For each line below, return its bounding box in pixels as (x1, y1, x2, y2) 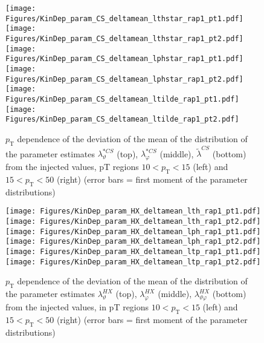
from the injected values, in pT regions (5, 300, 149, 313)
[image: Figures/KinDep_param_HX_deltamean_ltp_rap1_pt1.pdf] (5, 247, 261, 256)
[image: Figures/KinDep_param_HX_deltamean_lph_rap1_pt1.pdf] (5, 227, 261, 236)
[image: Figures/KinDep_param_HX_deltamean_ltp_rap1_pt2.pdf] (5, 257, 261, 266)
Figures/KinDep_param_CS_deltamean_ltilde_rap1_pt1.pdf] (5, 94, 239, 103)
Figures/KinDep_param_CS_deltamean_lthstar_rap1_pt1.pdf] (5, 14, 243, 23)
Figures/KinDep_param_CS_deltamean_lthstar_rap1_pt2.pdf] (5, 34, 243, 43)
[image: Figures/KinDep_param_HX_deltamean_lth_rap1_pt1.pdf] (5, 207, 261, 216)
